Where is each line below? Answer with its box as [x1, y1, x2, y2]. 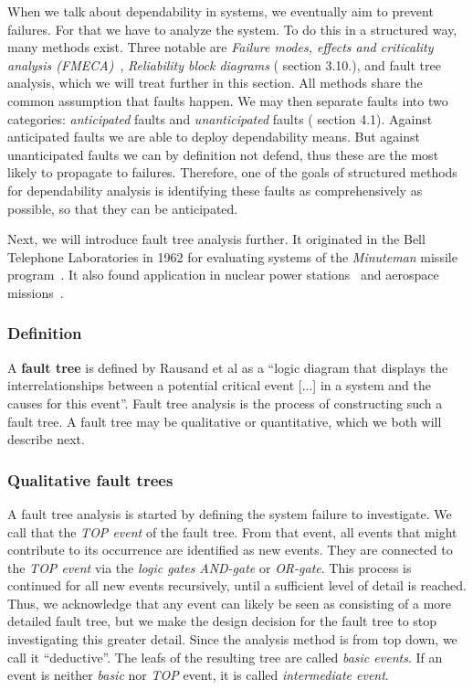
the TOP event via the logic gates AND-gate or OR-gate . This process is [7, 557, 412, 577]
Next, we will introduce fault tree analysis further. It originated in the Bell [7, 229, 426, 249]
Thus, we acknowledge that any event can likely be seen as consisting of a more [7, 593, 452, 612]
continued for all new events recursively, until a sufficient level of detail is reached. [7, 576, 467, 595]
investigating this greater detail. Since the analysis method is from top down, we [7, 630, 457, 649]
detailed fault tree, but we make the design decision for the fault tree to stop [7, 611, 437, 631]
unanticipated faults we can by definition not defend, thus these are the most [7, 144, 439, 164]
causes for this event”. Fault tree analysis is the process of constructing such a [7, 393, 443, 412]
